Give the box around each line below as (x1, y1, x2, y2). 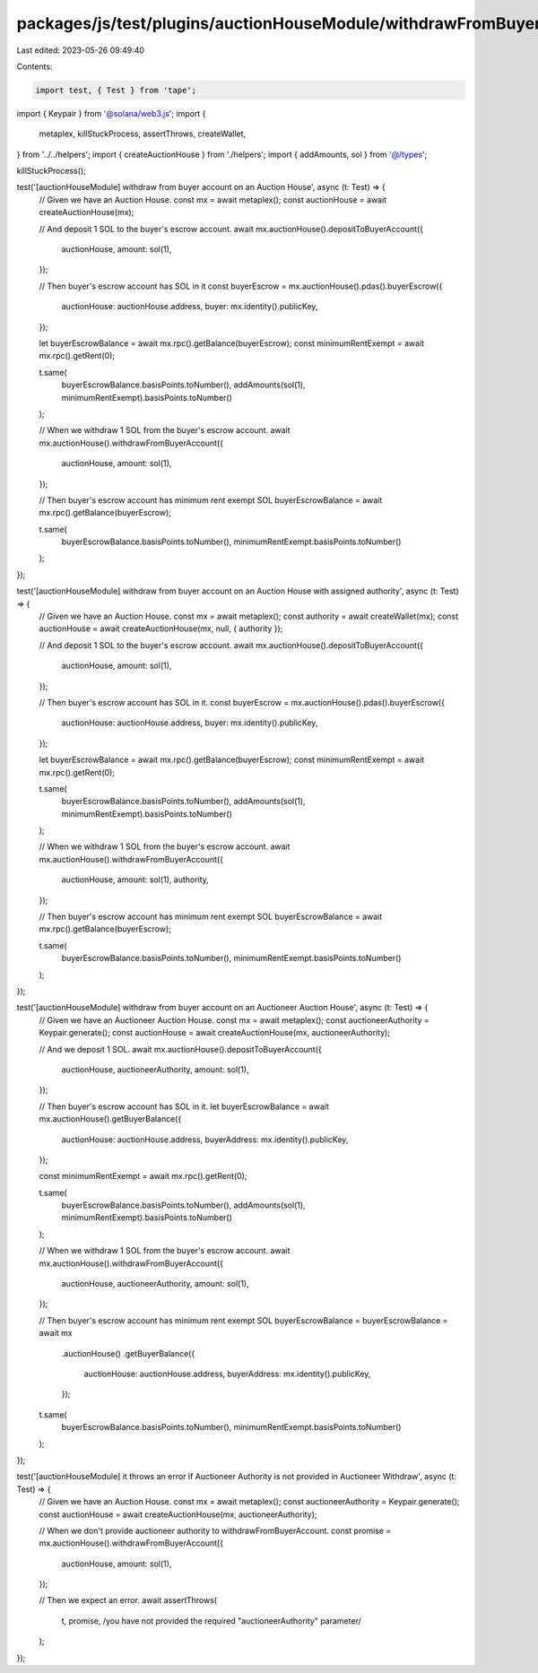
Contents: (16, 61, 53, 72)
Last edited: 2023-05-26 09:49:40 (16, 45, 145, 56)
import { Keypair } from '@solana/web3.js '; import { (16, 108, 206, 118)
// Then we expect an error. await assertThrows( (39, 1595, 218, 1606)
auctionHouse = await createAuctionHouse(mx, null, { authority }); (39, 623, 283, 634)
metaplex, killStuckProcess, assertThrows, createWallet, (39, 128, 247, 139)
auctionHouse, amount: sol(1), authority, (61, 874, 210, 885)
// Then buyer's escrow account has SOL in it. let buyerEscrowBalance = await (39, 1101, 329, 1112)
